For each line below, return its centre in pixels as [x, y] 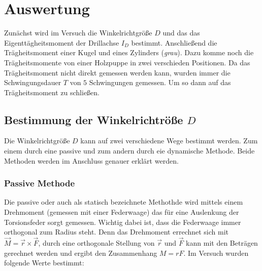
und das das [181, 33]
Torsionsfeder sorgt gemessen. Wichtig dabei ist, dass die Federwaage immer [123, 222]
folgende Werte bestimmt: [44, 263]
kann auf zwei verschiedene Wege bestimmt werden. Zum [169, 141]
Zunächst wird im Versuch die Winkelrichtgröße [78, 33]
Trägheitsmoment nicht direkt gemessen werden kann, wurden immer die [117, 72]
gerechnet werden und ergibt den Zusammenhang [81, 253]
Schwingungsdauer [33, 82]
